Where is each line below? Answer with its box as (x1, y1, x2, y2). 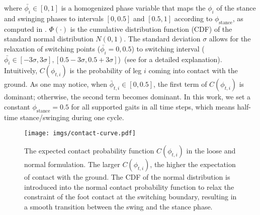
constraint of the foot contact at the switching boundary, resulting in (24, 191, 237, 202)
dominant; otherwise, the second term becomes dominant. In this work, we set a (4, 91, 251, 102)
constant (4, 101, 30, 112)
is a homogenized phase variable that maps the (61, 3, 206, 13)
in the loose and (186, 145, 236, 156)
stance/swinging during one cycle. (20, 112, 124, 122)
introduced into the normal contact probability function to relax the (24, 181, 234, 192)
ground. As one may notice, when (4, 79, 108, 89)
